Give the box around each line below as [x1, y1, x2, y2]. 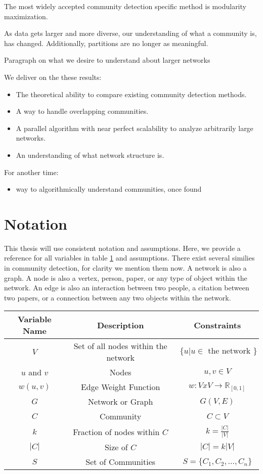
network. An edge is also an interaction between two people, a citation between [4, 282, 249, 293]
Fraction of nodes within [73, 425, 160, 438]
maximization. [4, 11, 48, 21]
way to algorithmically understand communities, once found [16, 184, 202, 194]
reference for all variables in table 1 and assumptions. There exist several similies [4, 252, 255, 263]
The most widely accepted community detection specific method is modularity [4, 1, 246, 11]
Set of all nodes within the [73, 340, 167, 352]
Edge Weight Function [80, 381, 160, 393]
